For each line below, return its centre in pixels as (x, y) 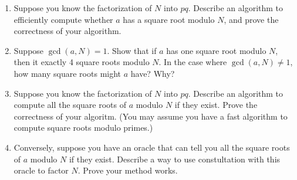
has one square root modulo (216, 50)
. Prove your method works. (128, 170)
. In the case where (193, 62)
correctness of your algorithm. (67, 31)
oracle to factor (41, 170)
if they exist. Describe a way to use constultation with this (175, 159)
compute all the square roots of (70, 105)
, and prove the (251, 19)
